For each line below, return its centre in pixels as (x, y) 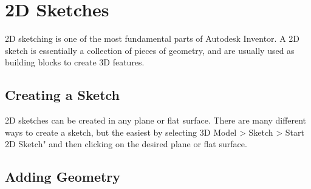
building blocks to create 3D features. (75, 62)
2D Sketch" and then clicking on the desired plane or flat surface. (126, 144)
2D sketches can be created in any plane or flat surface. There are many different (156, 120)
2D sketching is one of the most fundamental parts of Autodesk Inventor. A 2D (152, 38)
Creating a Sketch (63, 95)
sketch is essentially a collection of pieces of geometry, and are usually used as (150, 50)
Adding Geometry (63, 177)
